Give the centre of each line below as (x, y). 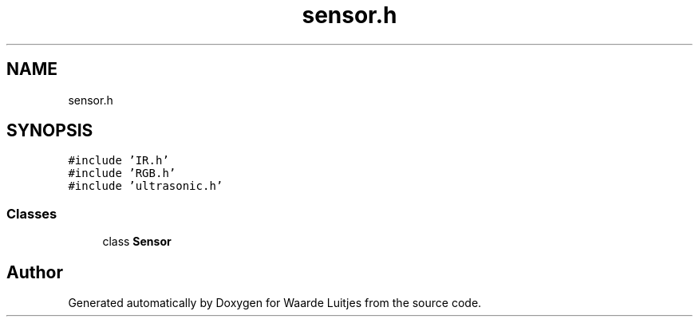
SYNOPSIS (50, 131)
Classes (32, 213)
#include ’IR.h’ (118, 161)
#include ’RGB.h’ (122, 173)
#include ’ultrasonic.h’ (146, 186)
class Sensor (137, 242)
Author (35, 272)
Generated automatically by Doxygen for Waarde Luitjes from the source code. (275, 303)
